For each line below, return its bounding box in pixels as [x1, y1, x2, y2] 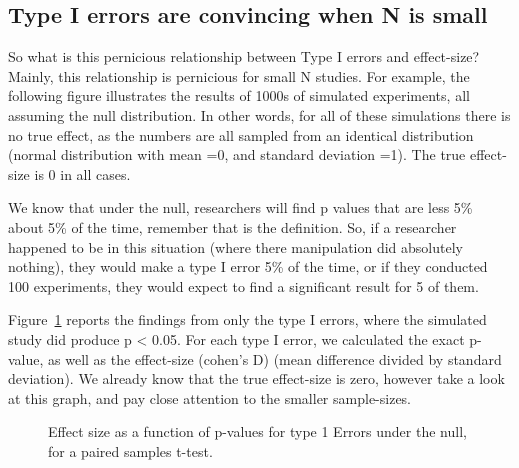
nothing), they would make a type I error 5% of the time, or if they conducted [8, 256, 488, 277]
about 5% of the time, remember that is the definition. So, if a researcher [8, 216, 457, 237]
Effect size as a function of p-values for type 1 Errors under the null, [48, 421, 467, 442]
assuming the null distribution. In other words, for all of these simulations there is [8, 104, 511, 125]
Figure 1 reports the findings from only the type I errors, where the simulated [8, 309, 487, 330]
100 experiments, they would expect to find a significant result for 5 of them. [8, 275, 479, 296]
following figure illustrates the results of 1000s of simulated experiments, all [8, 85, 470, 106]
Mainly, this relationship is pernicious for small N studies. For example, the [8, 65, 470, 86]
